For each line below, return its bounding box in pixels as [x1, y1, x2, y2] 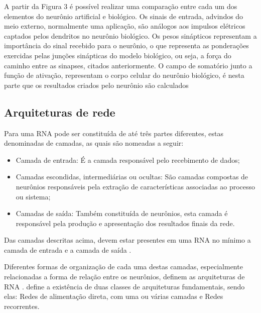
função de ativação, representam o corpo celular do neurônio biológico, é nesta [4, 70, 244, 80]
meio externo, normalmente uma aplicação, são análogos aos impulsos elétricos [4, 21, 245, 31]
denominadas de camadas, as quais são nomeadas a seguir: [4, 138, 184, 148]
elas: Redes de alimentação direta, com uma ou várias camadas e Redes [4, 291, 223, 301]
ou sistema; [16, 191, 51, 201]
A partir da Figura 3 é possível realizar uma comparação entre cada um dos [4, 1, 237, 11]
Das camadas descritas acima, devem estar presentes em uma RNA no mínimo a [4, 235, 251, 245]
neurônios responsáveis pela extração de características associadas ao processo [16, 181, 255, 191]
